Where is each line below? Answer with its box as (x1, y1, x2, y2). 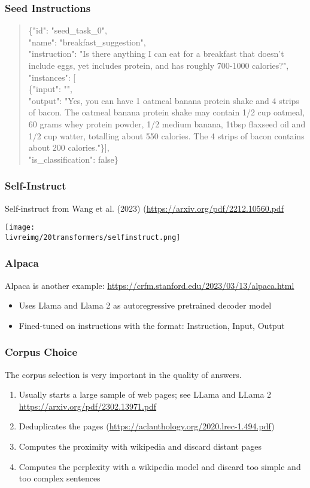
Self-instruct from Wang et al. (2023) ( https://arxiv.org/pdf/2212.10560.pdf (5, 202, 284, 214)
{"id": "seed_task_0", (28, 24, 107, 36)
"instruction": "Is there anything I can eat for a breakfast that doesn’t (28, 47, 284, 60)
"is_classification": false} (28, 152, 118, 165)
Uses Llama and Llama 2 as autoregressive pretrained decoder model (19, 299, 272, 312)
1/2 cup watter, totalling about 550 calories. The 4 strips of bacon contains (28, 129, 305, 142)
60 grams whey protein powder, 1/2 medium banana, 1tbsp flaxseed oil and (28, 117, 306, 130)
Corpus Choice (5, 344, 78, 359)
